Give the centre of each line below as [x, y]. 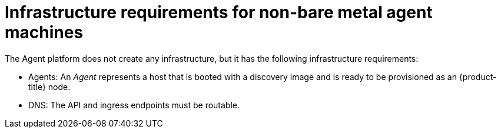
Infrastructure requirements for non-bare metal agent [219, 12]
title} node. [49, 87]
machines [44, 32]
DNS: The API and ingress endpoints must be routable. [134, 105]
